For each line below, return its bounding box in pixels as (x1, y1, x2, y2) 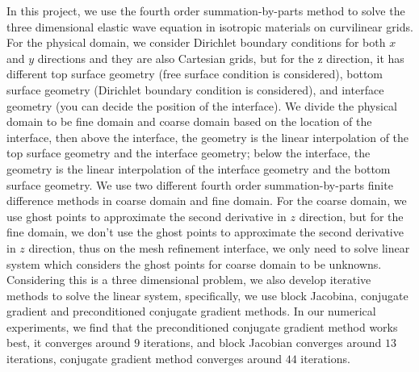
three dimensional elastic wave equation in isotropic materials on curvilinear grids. (6, 18, 413, 35)
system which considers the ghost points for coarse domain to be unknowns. (6, 255, 382, 272)
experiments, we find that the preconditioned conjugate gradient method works (6, 318, 398, 335)
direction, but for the (299, 207, 404, 224)
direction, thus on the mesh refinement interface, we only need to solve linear (28, 239, 410, 256)
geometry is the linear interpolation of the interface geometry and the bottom (6, 160, 391, 177)
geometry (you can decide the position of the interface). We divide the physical (6, 97, 398, 114)
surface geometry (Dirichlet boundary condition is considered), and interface (6, 81, 384, 98)
